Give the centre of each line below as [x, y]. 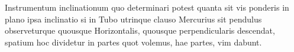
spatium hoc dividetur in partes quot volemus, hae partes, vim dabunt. [133, 42]
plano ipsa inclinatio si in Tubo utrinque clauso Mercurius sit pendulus [133, 19]
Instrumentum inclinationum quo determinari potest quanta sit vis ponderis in [147, 7]
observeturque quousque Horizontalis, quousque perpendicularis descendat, [140, 30]
